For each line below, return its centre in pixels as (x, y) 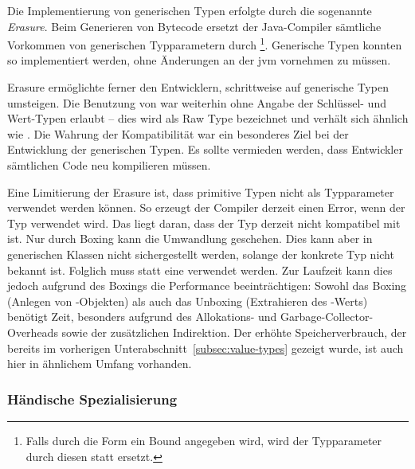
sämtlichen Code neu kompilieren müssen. (109, 165)
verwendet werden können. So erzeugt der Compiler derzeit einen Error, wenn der (206, 207)
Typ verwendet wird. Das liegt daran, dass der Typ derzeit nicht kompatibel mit (204, 223)
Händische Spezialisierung (92, 399)
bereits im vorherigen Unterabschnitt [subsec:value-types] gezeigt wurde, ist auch (206, 348)
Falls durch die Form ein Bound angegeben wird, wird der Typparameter (204, 440)
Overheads (33, 332)
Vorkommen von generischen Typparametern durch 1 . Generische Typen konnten (205, 43)
